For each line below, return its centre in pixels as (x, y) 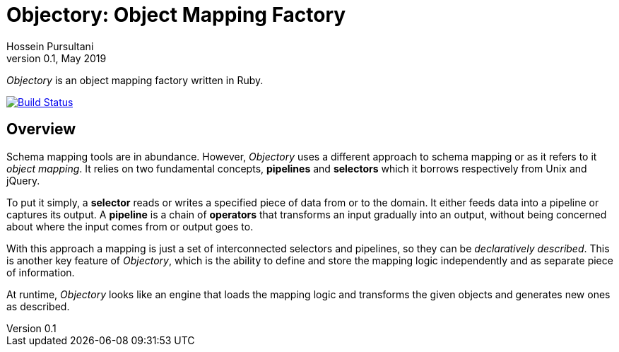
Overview (41, 129)
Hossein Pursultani (50, 46)
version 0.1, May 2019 (57, 58)
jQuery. (23, 180)
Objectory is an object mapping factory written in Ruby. (135, 80)
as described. (38, 306)
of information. (41, 272)
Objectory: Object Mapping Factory (176, 15)
